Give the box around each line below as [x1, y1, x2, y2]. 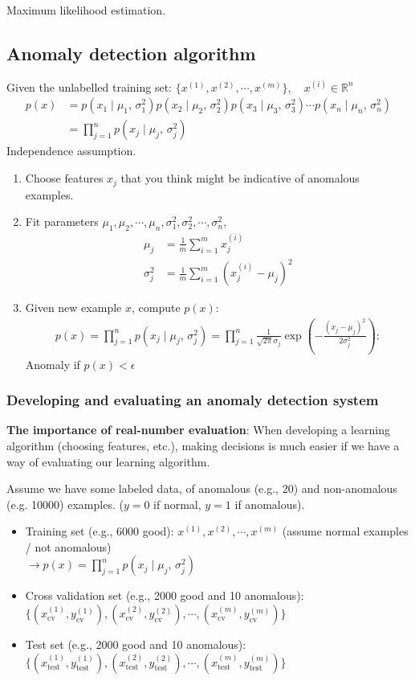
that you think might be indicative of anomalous [120, 170, 360, 187]
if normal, [153, 495, 201, 512]
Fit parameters [25, 213, 99, 230]
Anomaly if [25, 355, 80, 372]
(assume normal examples [282, 523, 409, 539]
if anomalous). [234, 495, 305, 512]
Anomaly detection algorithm [6, 40, 256, 65]
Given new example [25, 299, 122, 316]
